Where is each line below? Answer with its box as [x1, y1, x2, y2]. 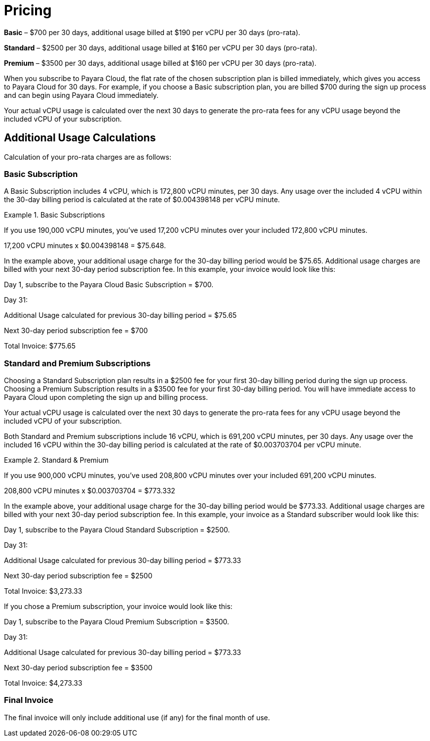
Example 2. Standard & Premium [4, 456, 109, 465]
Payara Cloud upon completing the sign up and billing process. [4, 393, 208, 402]
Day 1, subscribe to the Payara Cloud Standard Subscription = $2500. [4, 525, 230, 534]
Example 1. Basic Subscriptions [4, 211, 105, 219]
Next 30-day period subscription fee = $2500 [4, 571, 153, 580]
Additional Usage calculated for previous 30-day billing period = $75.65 [4, 311, 237, 320]
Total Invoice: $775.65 [4, 342, 76, 350]
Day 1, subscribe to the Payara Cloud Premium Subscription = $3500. [4, 617, 230, 626]
